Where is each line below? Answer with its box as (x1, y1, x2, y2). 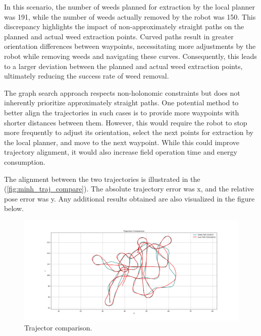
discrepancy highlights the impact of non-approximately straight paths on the (4, 21, 244, 32)
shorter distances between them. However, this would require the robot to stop (4, 117, 247, 127)
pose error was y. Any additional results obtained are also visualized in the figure (4, 193, 255, 204)
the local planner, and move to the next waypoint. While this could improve (4, 137, 240, 147)
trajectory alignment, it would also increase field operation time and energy (4, 147, 237, 157)
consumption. (4, 156, 45, 167)
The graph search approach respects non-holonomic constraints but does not (4, 87, 240, 98)
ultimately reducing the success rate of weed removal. (4, 71, 169, 81)
